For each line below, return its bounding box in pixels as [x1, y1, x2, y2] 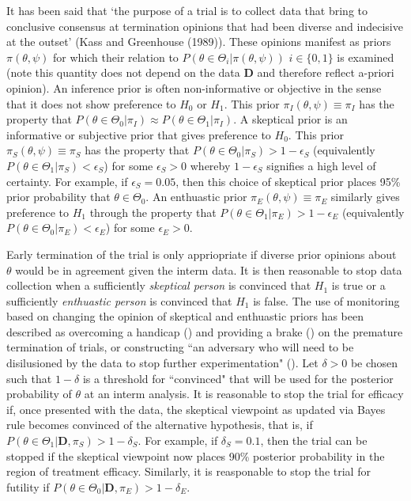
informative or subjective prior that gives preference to [6, 126, 271, 142]
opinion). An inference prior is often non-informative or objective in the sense [6, 79, 382, 96]
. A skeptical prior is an [233, 111, 348, 127]
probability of [6, 385, 72, 402]
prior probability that [6, 188, 111, 205]
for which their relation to [53, 48, 179, 65]
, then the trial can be [260, 432, 368, 449]
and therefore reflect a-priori [257, 64, 394, 81]
